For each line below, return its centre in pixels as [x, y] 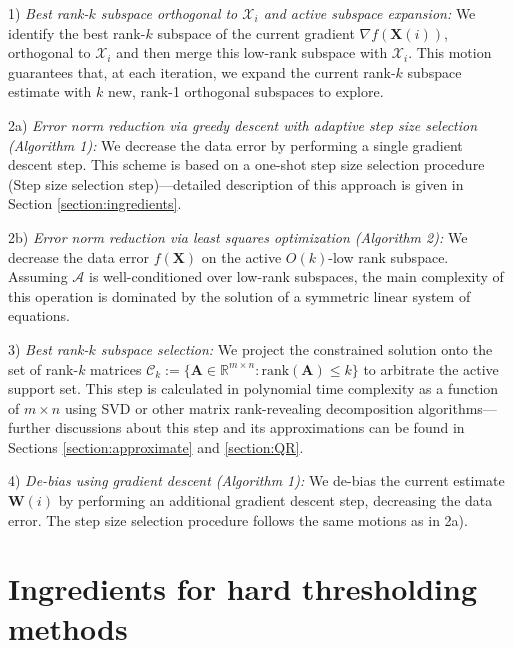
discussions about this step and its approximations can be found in [260, 427]
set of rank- [43, 368]
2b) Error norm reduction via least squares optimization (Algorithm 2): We [238, 236]
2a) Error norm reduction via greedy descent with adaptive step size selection [243, 124]
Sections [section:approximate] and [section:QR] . [156, 446]
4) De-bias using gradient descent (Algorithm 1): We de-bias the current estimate [256, 480]
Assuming [38, 276]
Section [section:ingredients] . [95, 203]
